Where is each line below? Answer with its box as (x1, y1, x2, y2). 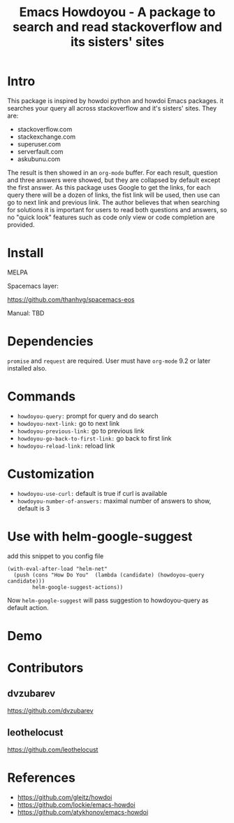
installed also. (7, 364, 47, 372)
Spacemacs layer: (7, 282, 59, 290)
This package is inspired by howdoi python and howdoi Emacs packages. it (7, 96, 224, 105)
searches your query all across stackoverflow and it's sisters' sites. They (7, 104, 217, 112)
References (7, 770, 75, 785)
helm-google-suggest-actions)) (32, 583, 124, 590)
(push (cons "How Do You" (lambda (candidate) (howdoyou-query (13, 572, 205, 579)
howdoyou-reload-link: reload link (17, 441, 115, 450)
